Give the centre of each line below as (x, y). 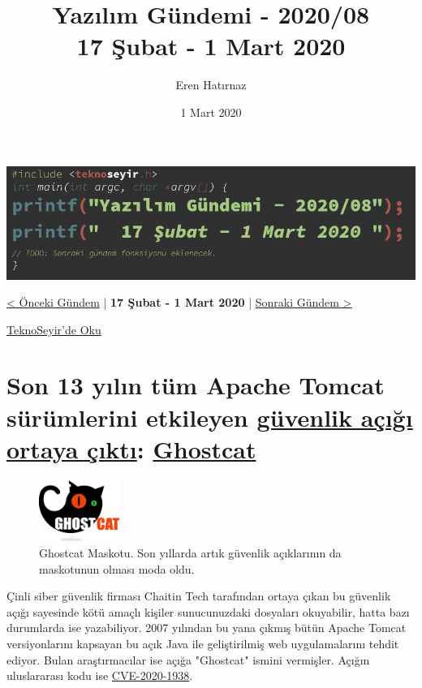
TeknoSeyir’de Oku (54, 329)
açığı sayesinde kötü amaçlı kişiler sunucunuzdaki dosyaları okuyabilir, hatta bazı (208, 611)
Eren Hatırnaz (211, 85)
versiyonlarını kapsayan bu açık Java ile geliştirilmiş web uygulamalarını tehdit (203, 643)
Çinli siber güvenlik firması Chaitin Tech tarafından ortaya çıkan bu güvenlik (199, 596)
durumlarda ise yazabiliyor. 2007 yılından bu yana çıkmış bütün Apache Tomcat (207, 628)
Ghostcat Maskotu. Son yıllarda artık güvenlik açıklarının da (190, 552)
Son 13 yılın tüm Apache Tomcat (196, 385)
